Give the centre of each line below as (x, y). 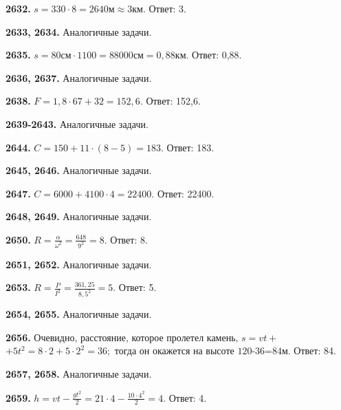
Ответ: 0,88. (217, 55)
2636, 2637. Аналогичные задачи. (79, 77)
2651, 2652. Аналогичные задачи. (79, 264)
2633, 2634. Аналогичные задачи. (79, 31)
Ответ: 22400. (186, 193)
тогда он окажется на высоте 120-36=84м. (202, 352)
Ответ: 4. (188, 397)
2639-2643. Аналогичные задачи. (77, 123)
